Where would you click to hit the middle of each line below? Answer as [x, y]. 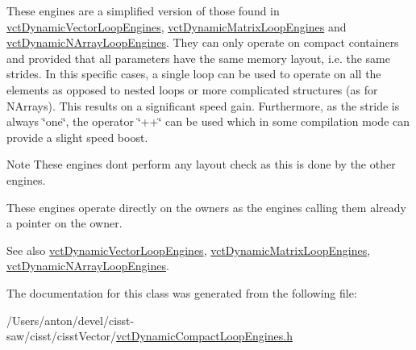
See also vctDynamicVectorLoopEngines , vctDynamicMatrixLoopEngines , [189, 250]
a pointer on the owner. [64, 223]
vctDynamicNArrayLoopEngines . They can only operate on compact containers [203, 42]
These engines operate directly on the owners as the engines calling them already [206, 207]
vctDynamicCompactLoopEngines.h [204, 336]
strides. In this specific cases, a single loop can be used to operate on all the [194, 74]
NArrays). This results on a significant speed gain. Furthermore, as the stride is [203, 105]
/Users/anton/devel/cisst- [71, 320]
